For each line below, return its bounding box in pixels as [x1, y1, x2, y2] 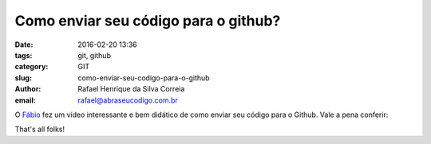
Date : [14, 40, 34, 49]
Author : [14, 84, 42, 94]
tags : [14, 50, 33, 60]
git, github [77, 50, 112, 60]
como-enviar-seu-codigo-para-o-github [77, 72, 211, 83]
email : [14, 95, 36, 105]
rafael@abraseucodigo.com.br [77, 95, 179, 105]
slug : [14, 72, 32, 83]
